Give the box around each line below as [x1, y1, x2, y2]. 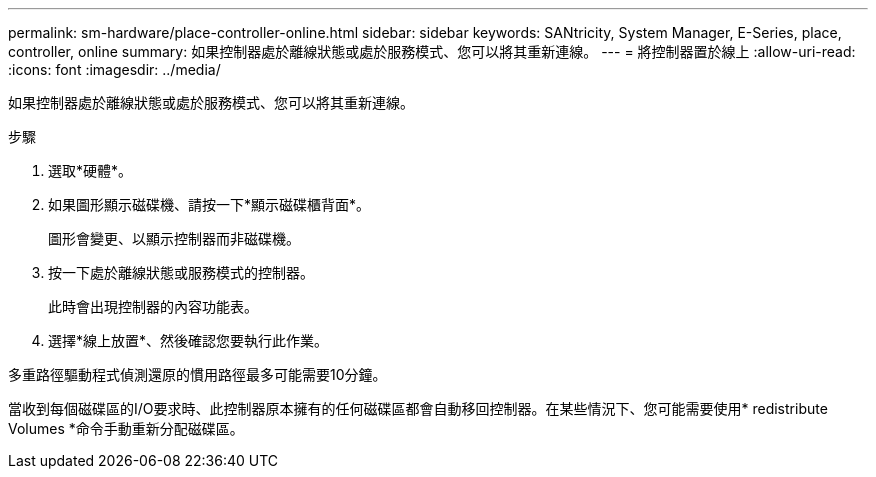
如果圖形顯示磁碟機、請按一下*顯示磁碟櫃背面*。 [48, 196, 371, 213]
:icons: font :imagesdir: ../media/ [8, 61, 221, 78]
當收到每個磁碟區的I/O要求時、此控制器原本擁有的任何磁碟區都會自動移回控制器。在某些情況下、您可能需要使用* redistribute [8, 400, 828, 417]
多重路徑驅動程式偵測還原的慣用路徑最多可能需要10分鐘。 [8, 366, 387, 383]
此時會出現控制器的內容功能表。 [48, 298, 258, 315]
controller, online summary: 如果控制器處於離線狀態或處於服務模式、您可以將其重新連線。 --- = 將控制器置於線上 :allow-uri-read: [8, 43, 856, 60]
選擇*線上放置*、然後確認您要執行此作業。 [48, 332, 329, 349]
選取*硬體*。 [48, 162, 133, 179]
